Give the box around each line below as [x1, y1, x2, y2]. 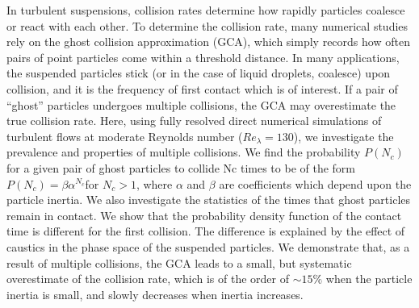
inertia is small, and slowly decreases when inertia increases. [6, 285, 304, 302]
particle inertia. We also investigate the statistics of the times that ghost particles [6, 191, 411, 208]
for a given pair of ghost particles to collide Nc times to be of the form [6, 159, 356, 176]
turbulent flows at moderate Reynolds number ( [6, 127, 243, 144]
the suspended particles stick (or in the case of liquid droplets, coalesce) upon [6, 65, 391, 81]
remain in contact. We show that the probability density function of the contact [6, 206, 402, 223]
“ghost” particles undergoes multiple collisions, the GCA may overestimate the [6, 96, 396, 113]
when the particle [325, 270, 413, 287]
